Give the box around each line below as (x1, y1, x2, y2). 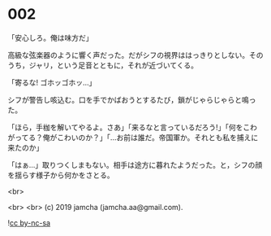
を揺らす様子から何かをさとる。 (7, 170, 114, 180)
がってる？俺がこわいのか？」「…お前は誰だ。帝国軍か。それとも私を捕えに (7, 132, 259, 142)
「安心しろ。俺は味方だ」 (7, 33, 93, 42)
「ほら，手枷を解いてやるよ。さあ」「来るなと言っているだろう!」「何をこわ (7, 122, 257, 132)
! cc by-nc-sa (7, 217, 50, 228)
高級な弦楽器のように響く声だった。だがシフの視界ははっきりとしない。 (7, 50, 249, 59)
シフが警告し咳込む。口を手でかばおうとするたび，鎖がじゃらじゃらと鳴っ (7, 94, 256, 104)
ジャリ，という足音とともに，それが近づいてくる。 (28, 60, 199, 70)
